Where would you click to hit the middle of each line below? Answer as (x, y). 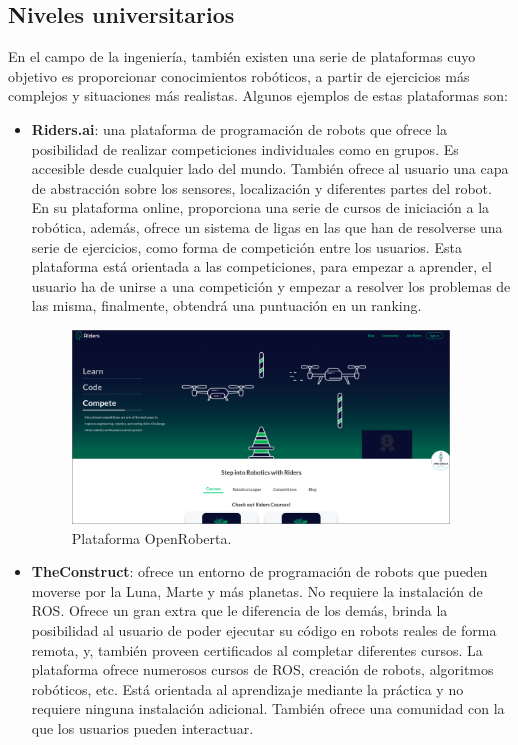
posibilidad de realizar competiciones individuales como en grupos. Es (245, 148)
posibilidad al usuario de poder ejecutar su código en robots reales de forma (264, 630)
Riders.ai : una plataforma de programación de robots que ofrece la (239, 128)
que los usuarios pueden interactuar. (142, 727)
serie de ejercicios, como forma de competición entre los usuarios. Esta (246, 246)
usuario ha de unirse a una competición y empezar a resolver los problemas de (271, 285)
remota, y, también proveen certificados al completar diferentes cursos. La (257, 649)
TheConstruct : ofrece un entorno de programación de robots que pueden (259, 571)
